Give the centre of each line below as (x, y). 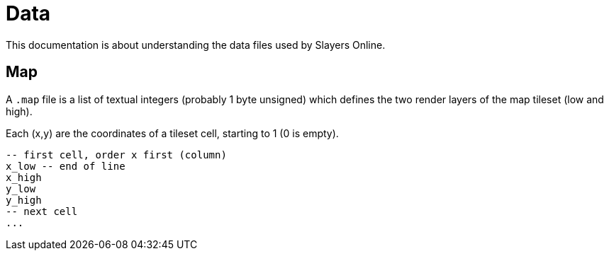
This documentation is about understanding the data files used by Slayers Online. (196, 45)
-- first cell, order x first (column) (116, 155)
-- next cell (42, 211)
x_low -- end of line (66, 166)
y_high (24, 200)
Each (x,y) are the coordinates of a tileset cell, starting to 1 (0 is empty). (172, 133)
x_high (24, 177)
